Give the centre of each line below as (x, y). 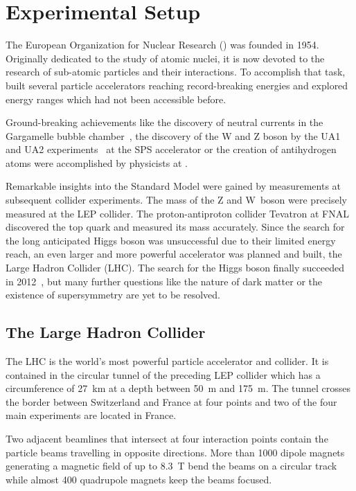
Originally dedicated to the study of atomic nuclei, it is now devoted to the (165, 58)
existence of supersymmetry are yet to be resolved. (113, 295)
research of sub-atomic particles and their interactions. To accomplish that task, (176, 72)
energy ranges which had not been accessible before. (116, 99)
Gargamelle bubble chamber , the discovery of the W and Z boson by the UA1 (173, 135)
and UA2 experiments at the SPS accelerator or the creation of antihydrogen (171, 149)
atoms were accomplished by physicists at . (97, 162)
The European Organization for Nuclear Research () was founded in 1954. (162, 45)
